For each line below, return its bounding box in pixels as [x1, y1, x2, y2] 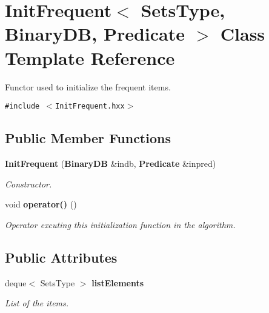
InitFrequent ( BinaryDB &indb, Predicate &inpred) [5, 156, 216, 169]
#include [5, 102, 40, 111]
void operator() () [5, 198, 77, 210]
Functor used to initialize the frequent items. [5, 80, 171, 93]
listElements [91, 276, 144, 289]
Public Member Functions [5, 129, 171, 147]
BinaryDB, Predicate [5, 21, 185, 46]
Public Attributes [5, 247, 118, 266]
